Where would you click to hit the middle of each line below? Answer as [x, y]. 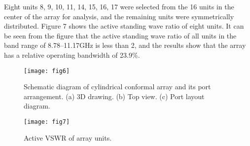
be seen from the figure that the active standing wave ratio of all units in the [120, 35]
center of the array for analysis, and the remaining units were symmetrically [119, 16]
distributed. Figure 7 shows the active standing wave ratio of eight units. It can [124, 26]
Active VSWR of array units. [68, 137]
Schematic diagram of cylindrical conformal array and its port [117, 87]
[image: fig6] [47, 71]
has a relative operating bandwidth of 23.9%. [72, 55]
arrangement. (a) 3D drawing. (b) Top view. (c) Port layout [114, 96]
